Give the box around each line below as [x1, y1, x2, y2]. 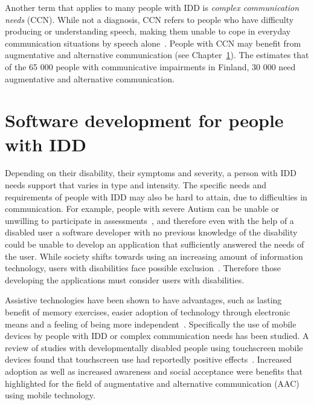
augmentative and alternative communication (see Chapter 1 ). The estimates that [5, 48, 309, 61]
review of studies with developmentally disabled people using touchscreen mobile [5, 341, 303, 354]
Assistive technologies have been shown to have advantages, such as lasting [5, 294, 282, 306]
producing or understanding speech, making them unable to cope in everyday [5, 25, 291, 38]
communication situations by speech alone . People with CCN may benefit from [5, 36, 301, 49]
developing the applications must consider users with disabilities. [5, 273, 245, 286]
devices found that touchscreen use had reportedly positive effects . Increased [5, 353, 292, 366]
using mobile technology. [5, 389, 95, 401]
